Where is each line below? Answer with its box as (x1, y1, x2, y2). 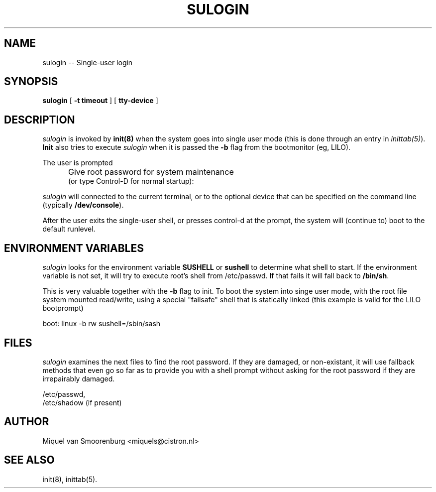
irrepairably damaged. (42, 374, 115, 383)
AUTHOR (4, 415, 49, 428)
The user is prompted (42, 158, 113, 167)
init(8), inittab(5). (42, 475, 98, 484)
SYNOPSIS (4, 75, 58, 88)
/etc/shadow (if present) (42, 398, 122, 407)
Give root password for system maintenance (68, 167, 234, 177)
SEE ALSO (4, 454, 55, 467)
